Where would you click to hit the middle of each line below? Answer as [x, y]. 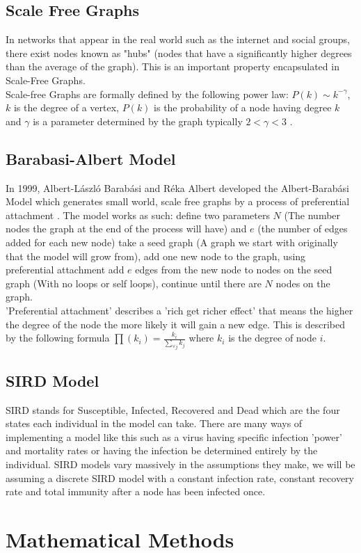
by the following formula [58, 338]
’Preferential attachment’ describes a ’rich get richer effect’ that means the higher [179, 310]
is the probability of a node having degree [243, 107]
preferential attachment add [65, 270]
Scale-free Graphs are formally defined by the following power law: [147, 94]
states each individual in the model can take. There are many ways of [154, 423]
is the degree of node [273, 338]
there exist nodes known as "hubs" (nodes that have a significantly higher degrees [179, 53]
